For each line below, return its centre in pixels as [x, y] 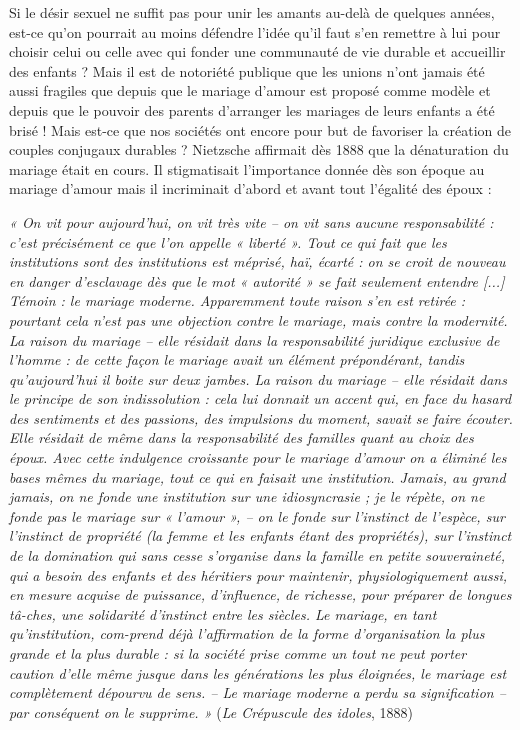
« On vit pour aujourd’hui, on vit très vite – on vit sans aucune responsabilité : [251, 221]
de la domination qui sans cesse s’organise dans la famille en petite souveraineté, [257, 555]
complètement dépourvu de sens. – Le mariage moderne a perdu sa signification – [257, 692]
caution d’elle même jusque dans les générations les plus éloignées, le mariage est [258, 672]
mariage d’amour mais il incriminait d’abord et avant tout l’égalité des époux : [250, 188]
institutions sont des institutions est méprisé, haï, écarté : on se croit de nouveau [257, 261]
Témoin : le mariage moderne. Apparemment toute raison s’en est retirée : [237, 300]
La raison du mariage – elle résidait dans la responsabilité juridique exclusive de [254, 339]
